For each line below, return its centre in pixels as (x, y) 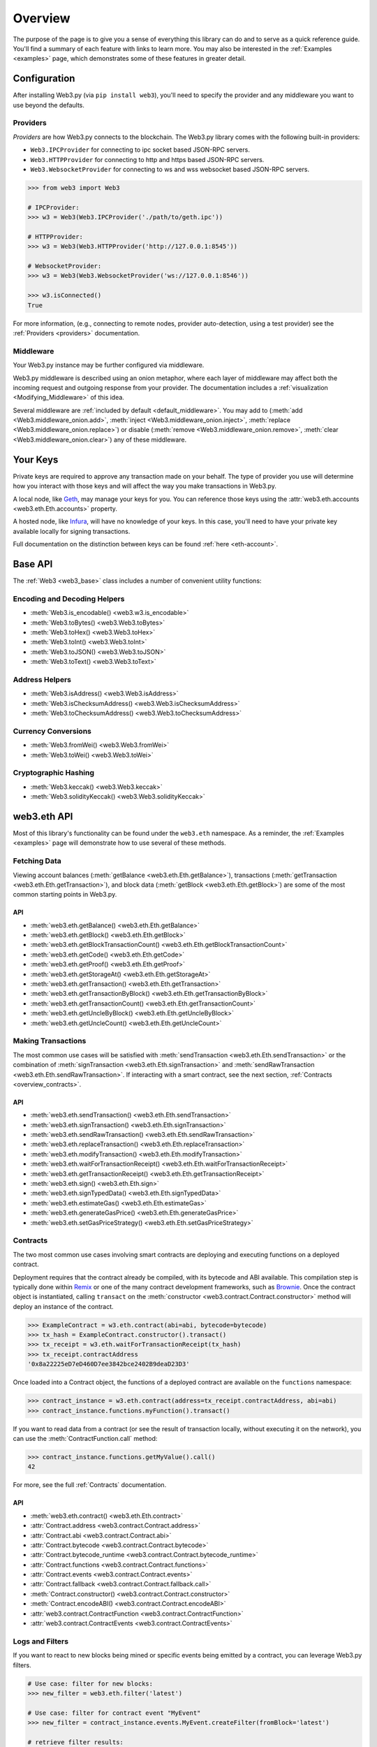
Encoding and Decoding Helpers (69, 599)
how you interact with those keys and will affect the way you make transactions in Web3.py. (145, 486)
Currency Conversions (52, 731)
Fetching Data (37, 861)
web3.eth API (43, 817)
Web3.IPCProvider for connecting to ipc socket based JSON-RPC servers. (140, 150)
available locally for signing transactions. (72, 531)
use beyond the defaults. (49, 105)
